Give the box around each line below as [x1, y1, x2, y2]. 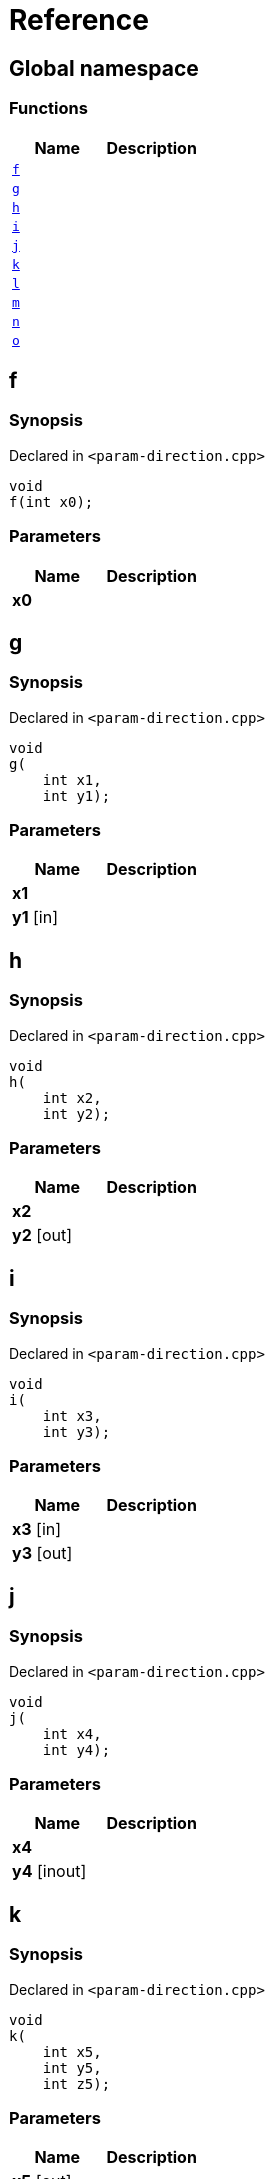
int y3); [42, 1423, 111, 1440]
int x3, [42, 1407, 102, 1424]
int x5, [42, 2043, 102, 2060]
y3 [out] [12, 1543, 73, 1564]
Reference [9, 3, 149, 37]
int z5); [42, 2075, 111, 2092]
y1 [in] [12, 907, 59, 928]
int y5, [42, 2059, 102, 2076]
